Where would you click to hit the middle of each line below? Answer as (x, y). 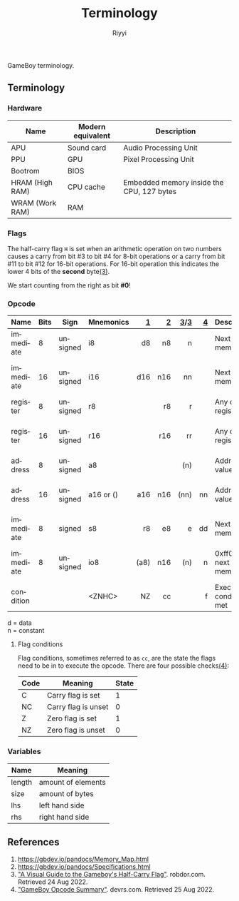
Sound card (87, 148)
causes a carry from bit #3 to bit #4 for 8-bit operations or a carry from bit (116, 256)
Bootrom (26, 170)
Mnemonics (108, 322)
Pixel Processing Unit (159, 159)
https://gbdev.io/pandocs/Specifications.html (84, 867)
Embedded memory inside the (174, 182)
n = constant (26, 631)
